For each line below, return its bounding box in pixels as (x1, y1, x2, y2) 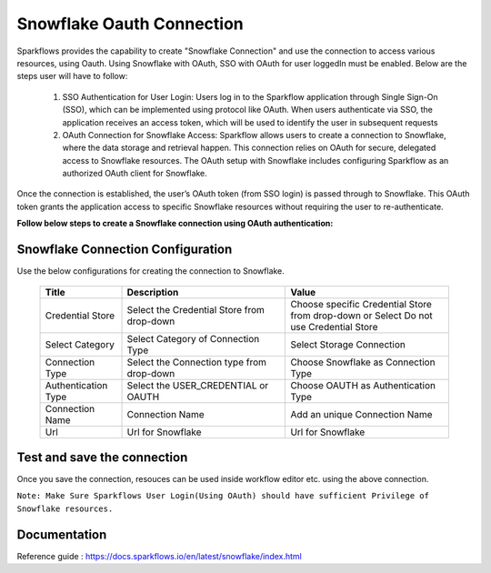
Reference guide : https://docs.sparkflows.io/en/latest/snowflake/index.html (16, 550, 302, 561)
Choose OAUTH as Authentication (290, 378, 436, 391)
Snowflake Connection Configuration (16, 242, 233, 257)
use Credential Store (290, 320, 378, 333)
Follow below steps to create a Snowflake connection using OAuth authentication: (16, 218, 334, 229)
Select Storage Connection (290, 337, 406, 350)
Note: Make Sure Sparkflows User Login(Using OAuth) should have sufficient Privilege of (16, 491, 429, 501)
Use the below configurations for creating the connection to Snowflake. (16, 266, 286, 276)
